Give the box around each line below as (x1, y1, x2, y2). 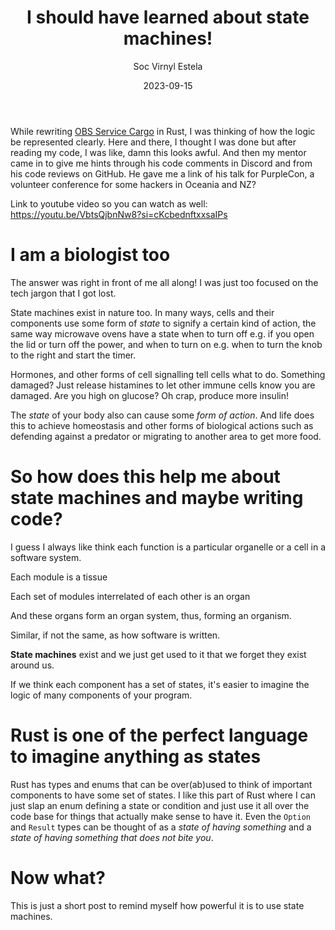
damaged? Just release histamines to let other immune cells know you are (10, 379, 316, 391)
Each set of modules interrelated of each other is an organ (10, 590, 251, 602)
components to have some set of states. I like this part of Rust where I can (10, 789, 316, 801)
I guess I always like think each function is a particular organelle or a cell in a (10, 541, 326, 553)
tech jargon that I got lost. (10, 287, 117, 299)
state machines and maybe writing (10, 487, 304, 510)
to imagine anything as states (10, 746, 262, 768)
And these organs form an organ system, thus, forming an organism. (10, 609, 292, 621)
